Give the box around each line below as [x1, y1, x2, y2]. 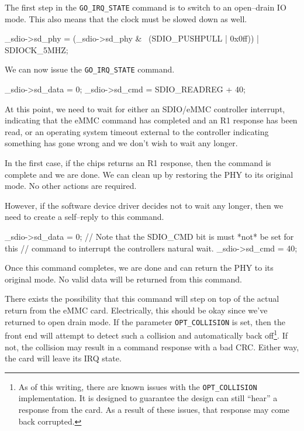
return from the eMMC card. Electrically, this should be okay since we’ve [5, 304, 268, 316]
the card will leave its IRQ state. [5, 352, 122, 364]
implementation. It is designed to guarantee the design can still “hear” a [18, 392, 278, 404]
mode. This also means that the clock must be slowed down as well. [5, 12, 247, 25]
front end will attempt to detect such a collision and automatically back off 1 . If [5, 327, 288, 341]
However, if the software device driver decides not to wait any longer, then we [5, 199, 284, 211]
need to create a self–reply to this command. [5, 211, 164, 223]
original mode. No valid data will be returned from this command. [5, 273, 242, 285]
